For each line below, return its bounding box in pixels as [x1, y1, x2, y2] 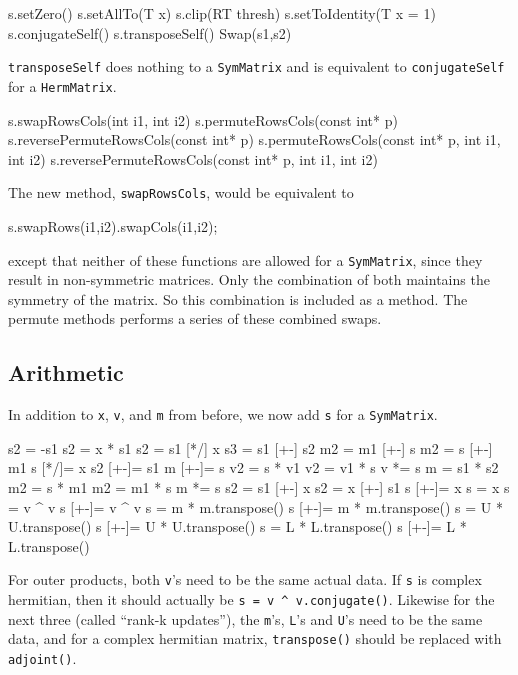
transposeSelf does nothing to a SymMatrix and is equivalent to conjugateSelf [8, 56, 505, 77]
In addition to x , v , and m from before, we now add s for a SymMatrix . [8, 404, 438, 425]
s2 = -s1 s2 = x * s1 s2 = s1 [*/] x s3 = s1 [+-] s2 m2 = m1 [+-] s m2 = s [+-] [8, 437, 493, 458]
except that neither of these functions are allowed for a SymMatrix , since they [8, 249, 483, 270]
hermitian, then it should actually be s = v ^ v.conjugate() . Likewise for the [8, 589, 495, 610]
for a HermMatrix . [8, 75, 117, 96]
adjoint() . [8, 648, 77, 669]
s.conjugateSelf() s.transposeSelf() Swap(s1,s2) [8, 22, 292, 43]
